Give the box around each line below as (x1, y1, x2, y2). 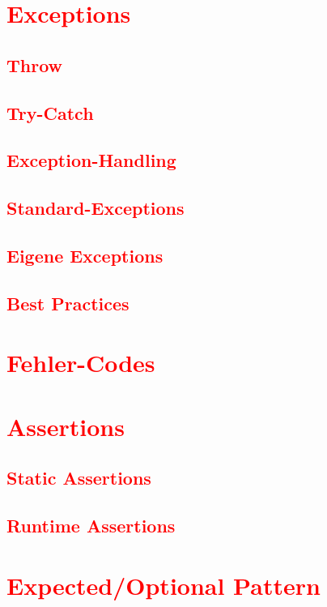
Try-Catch (6, 100, 94, 125)
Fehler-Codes (6, 346, 155, 379)
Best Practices (6, 290, 130, 315)
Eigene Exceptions (6, 242, 163, 267)
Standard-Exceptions (6, 195, 185, 220)
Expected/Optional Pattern (6, 568, 321, 601)
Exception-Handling (6, 147, 176, 173)
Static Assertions (6, 465, 151, 490)
